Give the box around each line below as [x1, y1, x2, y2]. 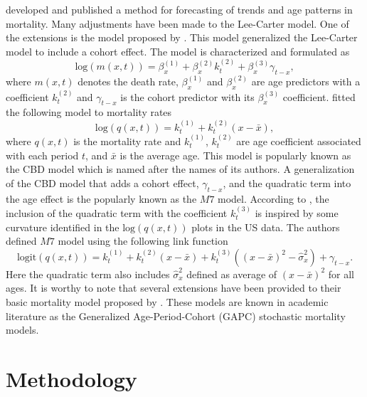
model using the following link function [58, 233, 228, 248]
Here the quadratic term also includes [6, 266, 170, 281]
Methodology [6, 364, 137, 393]
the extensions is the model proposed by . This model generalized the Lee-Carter [6, 30, 358, 45]
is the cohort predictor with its [120, 89, 255, 104]
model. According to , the [218, 191, 329, 206]
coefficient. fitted [282, 89, 356, 104]
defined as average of [186, 266, 277, 281]
